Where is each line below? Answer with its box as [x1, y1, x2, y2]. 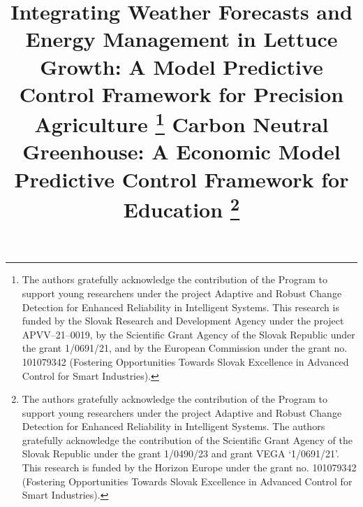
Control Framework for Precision [19, 79, 344, 108]
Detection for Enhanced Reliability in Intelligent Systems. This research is [22, 299, 339, 314]
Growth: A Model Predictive [40, 52, 323, 80]
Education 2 [123, 192, 240, 224]
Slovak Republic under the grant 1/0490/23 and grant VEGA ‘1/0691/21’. [22, 446, 339, 461]
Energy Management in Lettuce [25, 24, 338, 53]
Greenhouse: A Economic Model [22, 137, 341, 166]
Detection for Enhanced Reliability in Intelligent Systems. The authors [22, 419, 325, 434]
